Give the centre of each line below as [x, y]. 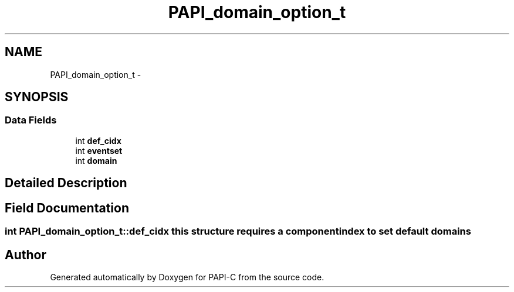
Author [26, 255]
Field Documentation [67, 208]
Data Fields [31, 120]
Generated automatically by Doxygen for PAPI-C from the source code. [187, 277]
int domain [96, 160]
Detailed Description [66, 183]
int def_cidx [98, 140]
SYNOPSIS [37, 97]
